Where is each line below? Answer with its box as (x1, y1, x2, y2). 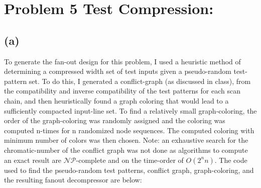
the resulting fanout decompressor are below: (4, 174, 142, 185)
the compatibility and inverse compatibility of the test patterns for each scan (4, 85, 240, 96)
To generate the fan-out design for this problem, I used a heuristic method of (4, 56, 241, 66)
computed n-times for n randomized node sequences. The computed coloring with (4, 125, 254, 135)
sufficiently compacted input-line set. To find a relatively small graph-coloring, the (4, 105, 257, 116)
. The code (214, 154, 247, 165)
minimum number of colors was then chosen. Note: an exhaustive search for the (4, 135, 248, 145)
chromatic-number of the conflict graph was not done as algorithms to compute (4, 144, 248, 155)
